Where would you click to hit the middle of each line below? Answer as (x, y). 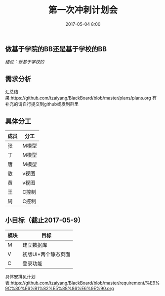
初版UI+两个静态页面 (46, 254)
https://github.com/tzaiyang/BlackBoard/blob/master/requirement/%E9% (85, 283)
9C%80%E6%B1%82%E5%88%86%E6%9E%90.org (60, 288)
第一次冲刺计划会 (83, 10)
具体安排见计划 (20, 276)
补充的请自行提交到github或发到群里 (42, 104)
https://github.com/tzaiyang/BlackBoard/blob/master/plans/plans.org (81, 98)
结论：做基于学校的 (25, 62)
